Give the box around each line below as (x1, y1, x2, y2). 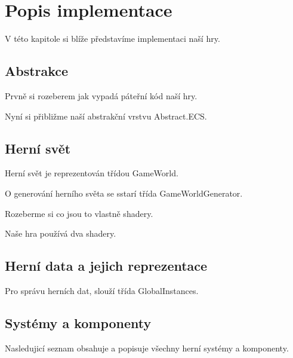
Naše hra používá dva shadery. (5, 227, 116, 240)
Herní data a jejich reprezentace (5, 256, 208, 275)
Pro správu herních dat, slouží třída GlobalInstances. (5, 284, 199, 296)
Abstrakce (5, 62, 69, 80)
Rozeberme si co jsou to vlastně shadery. (5, 207, 153, 219)
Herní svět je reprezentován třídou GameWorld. (5, 167, 178, 179)
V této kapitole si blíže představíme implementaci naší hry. (5, 32, 220, 45)
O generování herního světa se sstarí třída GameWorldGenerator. (5, 186, 243, 199)
